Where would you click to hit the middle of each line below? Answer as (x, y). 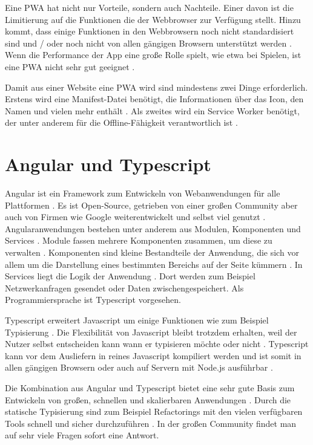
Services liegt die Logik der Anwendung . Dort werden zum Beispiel (130, 276)
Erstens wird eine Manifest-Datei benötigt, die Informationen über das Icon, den (154, 99)
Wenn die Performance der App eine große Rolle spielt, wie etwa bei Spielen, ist (153, 55)
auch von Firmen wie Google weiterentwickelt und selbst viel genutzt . (135, 217)
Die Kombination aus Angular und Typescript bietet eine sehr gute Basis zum (150, 387)
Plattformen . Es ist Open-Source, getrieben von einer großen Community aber (151, 205)
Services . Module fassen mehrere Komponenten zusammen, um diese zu (139, 240)
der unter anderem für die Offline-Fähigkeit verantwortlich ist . (121, 122)
